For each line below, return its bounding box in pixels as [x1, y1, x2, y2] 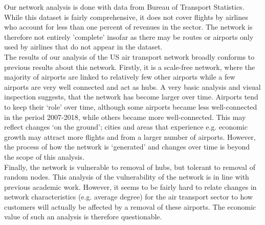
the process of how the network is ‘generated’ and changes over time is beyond [4, 141, 250, 152]
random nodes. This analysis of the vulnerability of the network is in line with [4, 171, 249, 182]
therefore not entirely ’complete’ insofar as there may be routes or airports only [4, 31, 254, 42]
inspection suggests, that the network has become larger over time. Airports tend [4, 91, 258, 102]
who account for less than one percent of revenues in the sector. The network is [4, 21, 253, 32]
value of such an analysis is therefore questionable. [4, 211, 162, 222]
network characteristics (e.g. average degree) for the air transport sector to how [4, 191, 253, 202]
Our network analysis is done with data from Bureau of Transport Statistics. [4, 2, 245, 12]
